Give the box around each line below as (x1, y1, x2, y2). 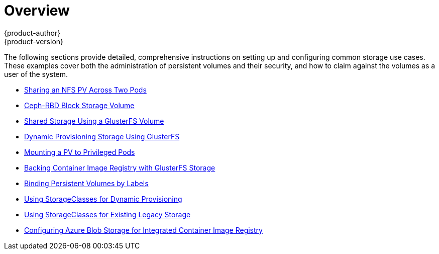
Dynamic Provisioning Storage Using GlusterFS (24, 132, 180, 141)
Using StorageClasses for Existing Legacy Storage (24, 210, 191, 219)
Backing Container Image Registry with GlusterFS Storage (24, 163, 215, 172)
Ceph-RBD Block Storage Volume (24, 101, 135, 110)
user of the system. (4, 69, 68, 78)
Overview (4, 2, 70, 19)
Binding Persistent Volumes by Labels (24, 179, 149, 188)
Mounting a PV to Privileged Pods (24, 147, 135, 156)
